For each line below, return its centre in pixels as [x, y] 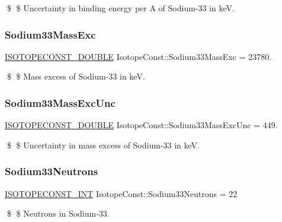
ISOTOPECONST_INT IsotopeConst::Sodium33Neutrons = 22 [121, 193]
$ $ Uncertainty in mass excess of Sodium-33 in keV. [103, 145]
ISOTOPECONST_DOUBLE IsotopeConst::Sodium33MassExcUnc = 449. [141, 125]
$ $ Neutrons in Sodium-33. [58, 213]
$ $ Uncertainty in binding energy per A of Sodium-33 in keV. [121, 8]
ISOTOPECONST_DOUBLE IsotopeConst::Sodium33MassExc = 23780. [138, 56]
